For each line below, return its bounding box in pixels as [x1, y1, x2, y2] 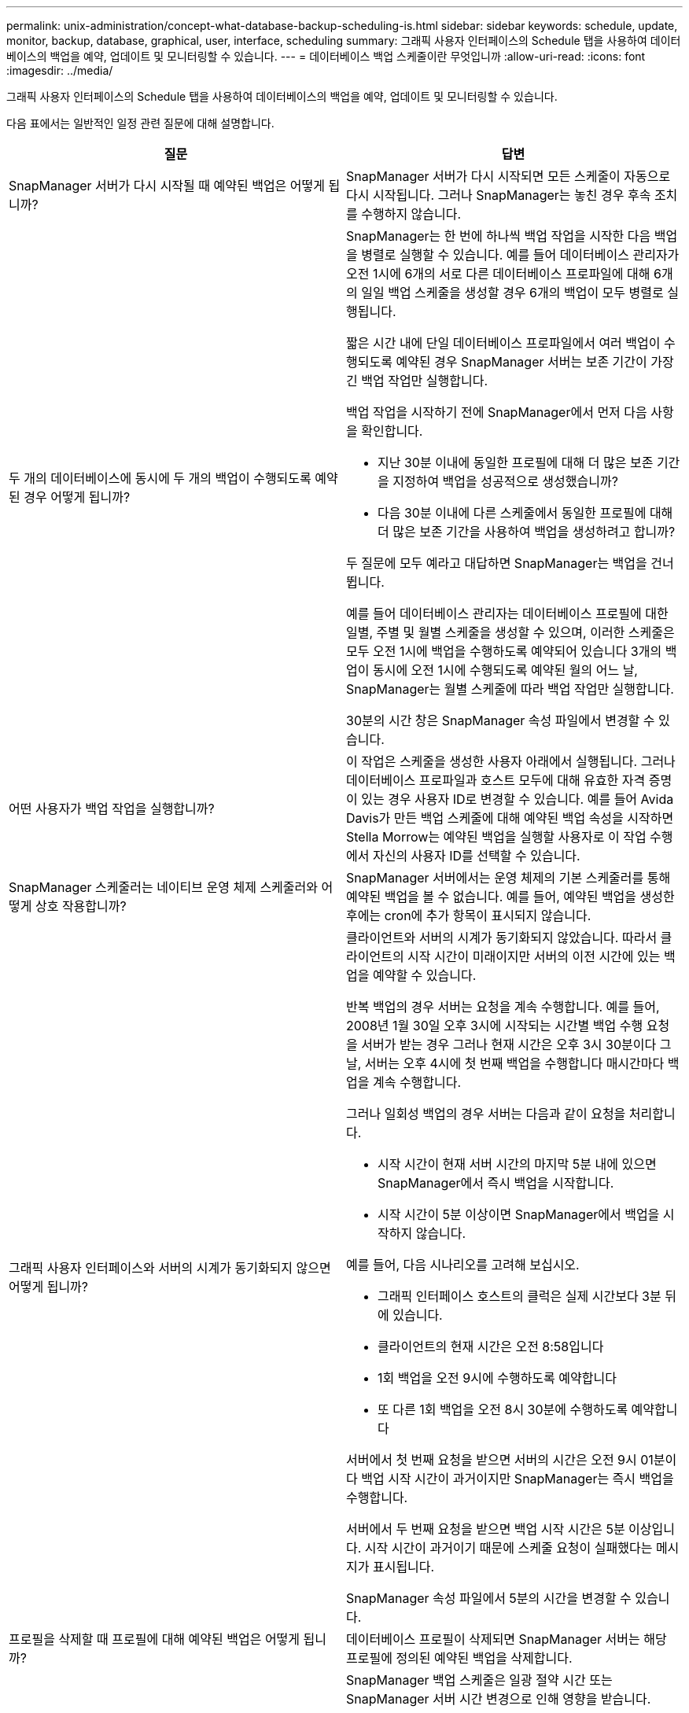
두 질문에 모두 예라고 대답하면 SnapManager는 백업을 [346, 555, 647, 571]
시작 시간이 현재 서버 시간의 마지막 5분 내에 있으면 [378, 1156, 657, 1172]
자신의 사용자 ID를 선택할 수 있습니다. [372, 848, 580, 864]
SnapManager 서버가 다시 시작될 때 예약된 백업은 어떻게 [9, 178, 325, 193]
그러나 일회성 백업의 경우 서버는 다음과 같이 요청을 [346, 1106, 626, 1122]
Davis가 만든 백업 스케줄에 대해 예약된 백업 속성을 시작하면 [346, 810, 674, 826]
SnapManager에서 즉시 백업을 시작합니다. [378, 1175, 614, 1191]
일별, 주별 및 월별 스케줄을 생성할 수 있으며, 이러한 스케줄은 [346, 624, 675, 640]
